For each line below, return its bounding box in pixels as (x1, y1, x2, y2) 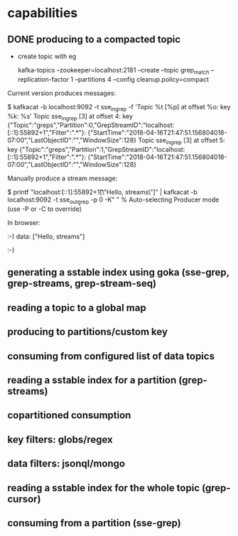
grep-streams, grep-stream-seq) (7, 278, 157, 290)
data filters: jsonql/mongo (7, 458, 126, 470)
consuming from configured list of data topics (7, 350, 215, 362)
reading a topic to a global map (7, 302, 147, 314)
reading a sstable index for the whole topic (7, 481, 200, 494)
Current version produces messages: (7, 89, 116, 97)
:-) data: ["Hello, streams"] (7, 232, 85, 241)
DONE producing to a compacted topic (7, 33, 181, 45)
